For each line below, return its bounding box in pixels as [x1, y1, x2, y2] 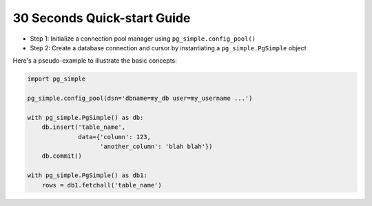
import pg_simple [27, 75, 86, 83]
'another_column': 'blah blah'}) [100, 143, 213, 151]
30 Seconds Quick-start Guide [12, 10, 191, 25]
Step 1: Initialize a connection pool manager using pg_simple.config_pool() [30, 34, 256, 43]
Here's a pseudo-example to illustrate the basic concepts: [12, 56, 177, 65]
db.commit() [41, 152, 83, 160]
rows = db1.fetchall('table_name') [41, 181, 162, 189]
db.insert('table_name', [41, 123, 126, 131]
